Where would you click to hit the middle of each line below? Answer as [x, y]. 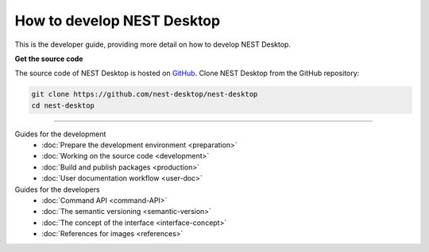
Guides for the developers [57, 189]
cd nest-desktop [63, 105]
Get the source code [49, 59]
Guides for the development [60, 134]
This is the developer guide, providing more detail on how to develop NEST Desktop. [153, 44]
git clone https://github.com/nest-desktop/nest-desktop [145, 94]
